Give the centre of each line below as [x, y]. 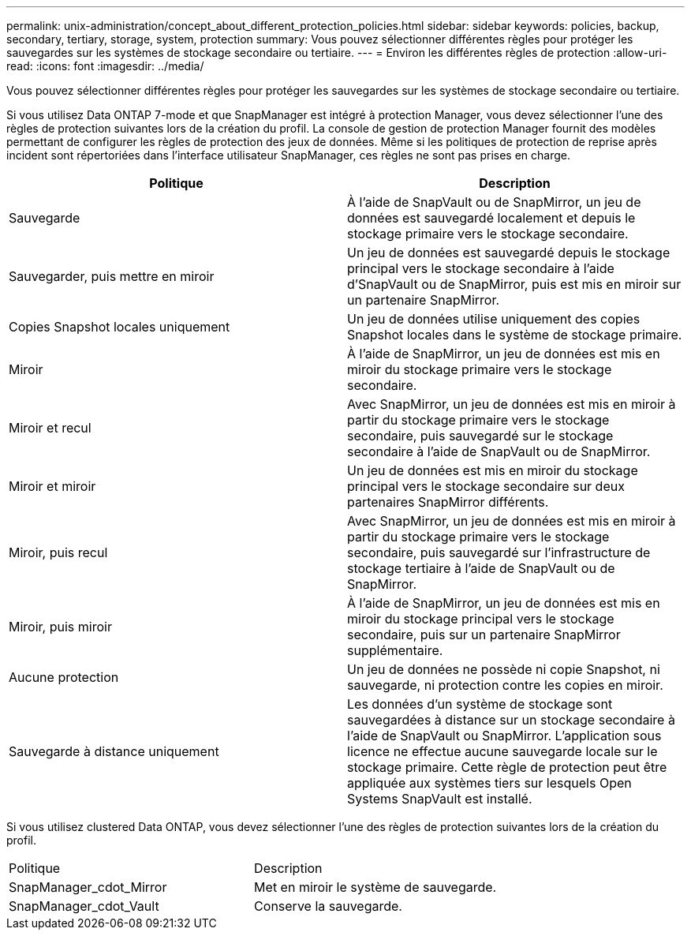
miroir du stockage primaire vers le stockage [480, 369]
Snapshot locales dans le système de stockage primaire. [515, 335]
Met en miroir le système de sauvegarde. [375, 887]
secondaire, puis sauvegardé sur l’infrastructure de [499, 552]
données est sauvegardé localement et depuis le [491, 218]
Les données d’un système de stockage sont [480, 704]
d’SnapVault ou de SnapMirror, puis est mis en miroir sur [514, 284]
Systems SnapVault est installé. [440, 799]
